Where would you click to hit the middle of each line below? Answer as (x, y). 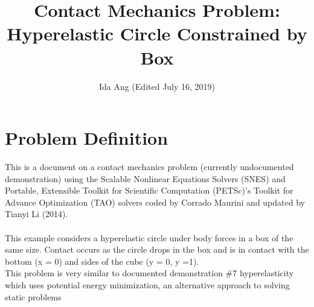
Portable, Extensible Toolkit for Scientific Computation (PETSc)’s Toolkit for (149, 190)
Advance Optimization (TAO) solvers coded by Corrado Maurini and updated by (155, 202)
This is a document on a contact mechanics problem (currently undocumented (149, 167)
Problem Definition (87, 138)
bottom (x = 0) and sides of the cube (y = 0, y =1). (102, 261)
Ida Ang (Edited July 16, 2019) (157, 86)
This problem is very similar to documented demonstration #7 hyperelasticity (149, 273)
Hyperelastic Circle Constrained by (157, 33)
